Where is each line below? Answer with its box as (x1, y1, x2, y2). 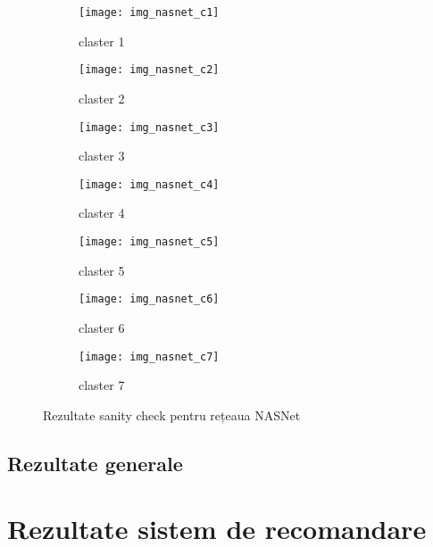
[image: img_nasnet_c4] (79, 178, 220, 191)
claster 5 (79, 261, 125, 279)
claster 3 (79, 146, 125, 165)
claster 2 (79, 88, 125, 107)
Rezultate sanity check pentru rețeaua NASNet (43, 405, 301, 424)
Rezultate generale (7, 449, 183, 477)
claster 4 (79, 203, 125, 222)
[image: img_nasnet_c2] (79, 63, 220, 77)
